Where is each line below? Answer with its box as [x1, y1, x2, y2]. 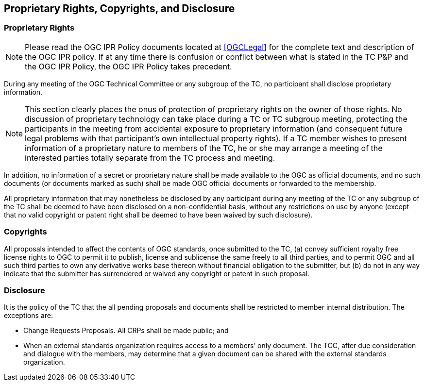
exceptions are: [4, 311, 53, 320]
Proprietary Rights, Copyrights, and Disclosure [4, 2, 235, 15]
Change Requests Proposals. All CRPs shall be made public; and [23, 326, 229, 335]
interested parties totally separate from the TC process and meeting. [25, 152, 275, 163]
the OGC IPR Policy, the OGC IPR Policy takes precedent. [25, 61, 232, 71]
